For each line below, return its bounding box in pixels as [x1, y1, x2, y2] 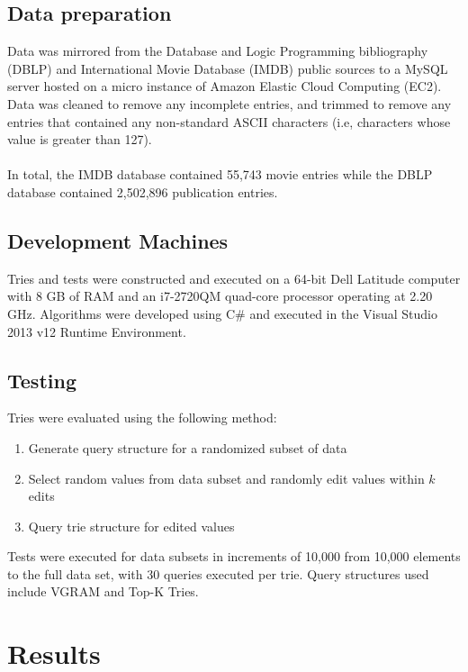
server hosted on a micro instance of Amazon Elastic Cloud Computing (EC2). [7, 77, 442, 95]
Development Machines [7, 226, 229, 254]
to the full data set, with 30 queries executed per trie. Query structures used [7, 564, 429, 583]
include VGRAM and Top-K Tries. [7, 582, 199, 601]
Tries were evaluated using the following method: [7, 408, 277, 427]
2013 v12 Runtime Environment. [7, 322, 186, 341]
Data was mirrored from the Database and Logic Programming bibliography [7, 41, 428, 60]
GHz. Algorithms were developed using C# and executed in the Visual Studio [7, 304, 437, 322]
